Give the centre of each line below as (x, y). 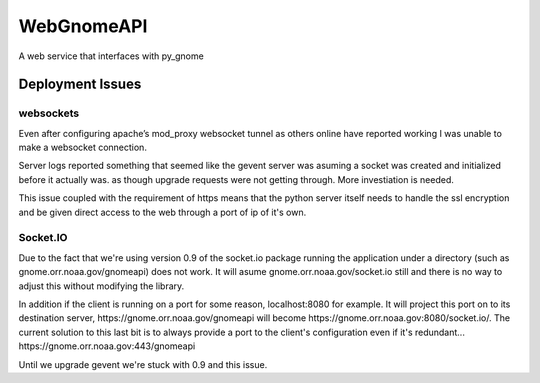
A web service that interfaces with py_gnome (111, 56)
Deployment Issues (80, 84)
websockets (49, 113)
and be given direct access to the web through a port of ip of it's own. (162, 212)
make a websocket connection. (82, 147)
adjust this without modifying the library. (101, 286)
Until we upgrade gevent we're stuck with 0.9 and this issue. (143, 364)
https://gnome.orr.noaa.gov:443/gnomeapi (107, 346)
